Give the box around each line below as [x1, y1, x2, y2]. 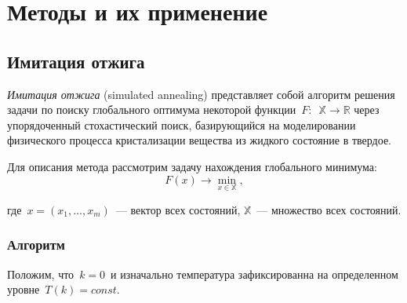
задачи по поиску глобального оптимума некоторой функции [7, 101, 296, 118]
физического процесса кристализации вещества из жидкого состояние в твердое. [7, 132, 391, 148]
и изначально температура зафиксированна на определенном [111, 265, 398, 282]
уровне [7, 281, 40, 298]
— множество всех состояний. [256, 201, 402, 217]
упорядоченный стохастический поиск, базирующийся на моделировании [7, 116, 356, 133]
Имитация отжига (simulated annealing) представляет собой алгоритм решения [7, 86, 395, 102]
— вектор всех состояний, [115, 201, 241, 217]
